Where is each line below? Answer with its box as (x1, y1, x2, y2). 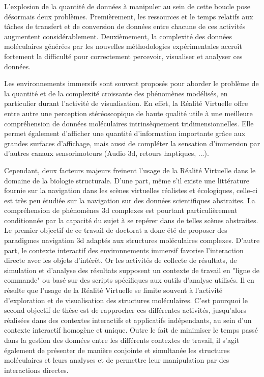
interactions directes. (4, 364, 69, 375)
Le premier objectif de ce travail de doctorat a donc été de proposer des (4, 225, 227, 235)
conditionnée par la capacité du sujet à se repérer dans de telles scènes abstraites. (4, 214, 258, 225)
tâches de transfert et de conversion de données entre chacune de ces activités (4, 21, 246, 32)
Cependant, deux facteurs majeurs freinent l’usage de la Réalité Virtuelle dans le (4, 165, 256, 175)
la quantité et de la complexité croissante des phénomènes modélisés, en (4, 88, 228, 98)
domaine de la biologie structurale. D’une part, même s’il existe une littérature (4, 175, 250, 185)
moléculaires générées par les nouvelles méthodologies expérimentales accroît (4, 41, 243, 51)
